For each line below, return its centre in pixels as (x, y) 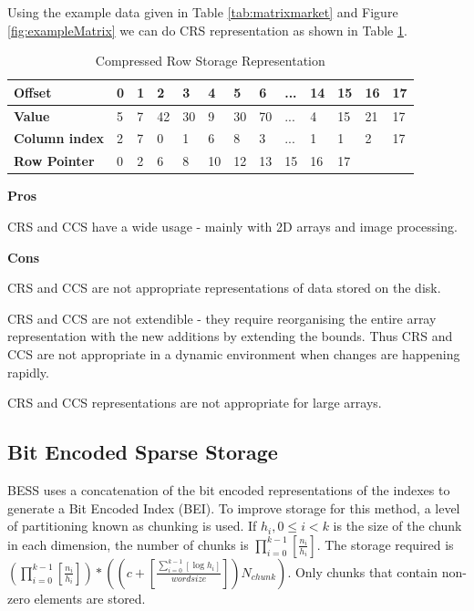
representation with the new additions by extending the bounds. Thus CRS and (230, 336)
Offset (33, 92)
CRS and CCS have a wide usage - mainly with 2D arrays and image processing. (232, 226)
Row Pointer (54, 161)
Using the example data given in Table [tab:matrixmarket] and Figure (203, 12)
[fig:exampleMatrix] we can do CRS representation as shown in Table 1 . (207, 30)
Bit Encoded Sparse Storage (143, 452)
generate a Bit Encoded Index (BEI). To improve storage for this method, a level (234, 507)
